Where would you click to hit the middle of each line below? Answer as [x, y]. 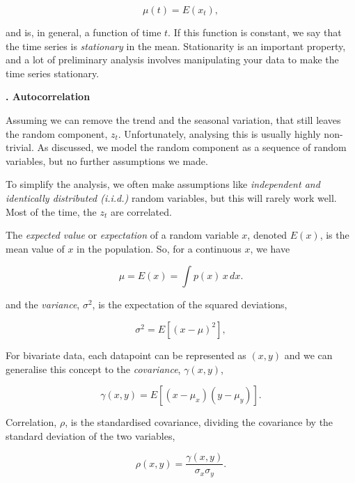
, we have [270, 248]
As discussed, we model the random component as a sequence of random [192, 147]
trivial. [20, 147]
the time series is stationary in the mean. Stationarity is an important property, [176, 46]
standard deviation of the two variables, [90, 435]
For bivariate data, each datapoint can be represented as [126, 355]
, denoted [267, 235]
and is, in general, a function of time [84, 32]
